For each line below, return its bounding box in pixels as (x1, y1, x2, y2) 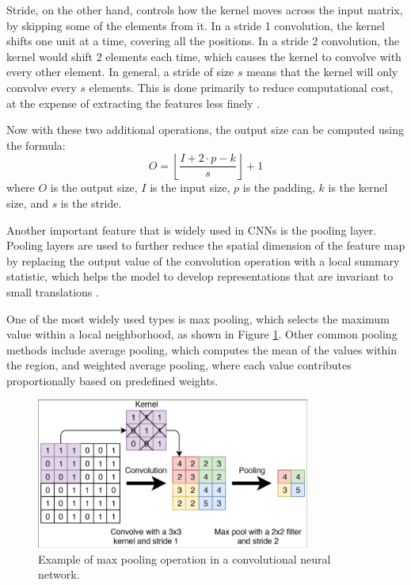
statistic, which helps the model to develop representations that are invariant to (6, 268, 394, 285)
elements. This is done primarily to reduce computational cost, (89, 78, 394, 95)
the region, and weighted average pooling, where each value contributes (6, 357, 352, 373)
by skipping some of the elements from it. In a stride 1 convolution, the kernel (6, 17, 385, 33)
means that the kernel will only (246, 63, 398, 80)
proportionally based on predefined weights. (6, 372, 219, 388)
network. (38, 566, 80, 583)
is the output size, (50, 179, 138, 196)
